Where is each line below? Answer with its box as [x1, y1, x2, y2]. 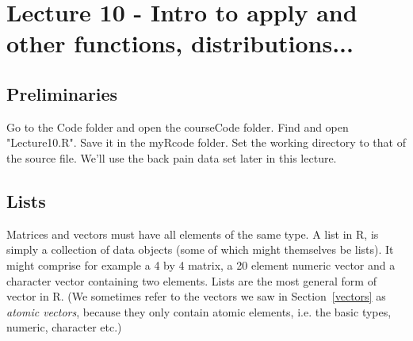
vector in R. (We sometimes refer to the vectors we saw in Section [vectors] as [6, 288, 386, 305]
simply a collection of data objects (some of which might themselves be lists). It [6, 241, 394, 258]
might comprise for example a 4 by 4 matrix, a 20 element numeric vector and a [6, 256, 396, 273]
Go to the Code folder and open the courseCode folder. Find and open [6, 118, 349, 135]
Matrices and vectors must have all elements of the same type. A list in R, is [6, 225, 379, 242]
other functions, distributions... [6, 27, 354, 59]
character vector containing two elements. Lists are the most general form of [6, 272, 377, 289]
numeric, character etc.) [6, 319, 122, 335]
